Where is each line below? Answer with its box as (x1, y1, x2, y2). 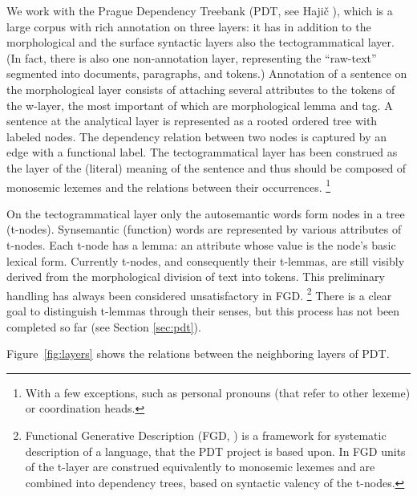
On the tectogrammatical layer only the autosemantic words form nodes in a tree (6, 205, 405, 222)
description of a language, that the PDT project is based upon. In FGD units (25, 442, 406, 459)
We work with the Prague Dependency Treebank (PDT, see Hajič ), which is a (6, 2, 393, 18)
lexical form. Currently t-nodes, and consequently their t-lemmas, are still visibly (6, 252, 405, 269)
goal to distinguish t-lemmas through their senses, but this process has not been (6, 303, 400, 319)
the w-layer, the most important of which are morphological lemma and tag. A (6, 96, 393, 113)
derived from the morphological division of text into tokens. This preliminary (6, 268, 385, 285)
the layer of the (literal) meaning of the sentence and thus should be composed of (6, 159, 407, 176)
